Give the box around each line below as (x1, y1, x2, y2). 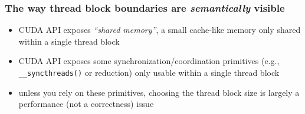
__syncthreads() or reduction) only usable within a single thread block (18, 66, 280, 78)
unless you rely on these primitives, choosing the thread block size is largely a (18, 86, 300, 98)
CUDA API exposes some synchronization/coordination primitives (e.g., (18, 55, 280, 67)
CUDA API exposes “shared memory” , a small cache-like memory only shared (18, 24, 301, 36)
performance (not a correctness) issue (18, 98, 154, 110)
